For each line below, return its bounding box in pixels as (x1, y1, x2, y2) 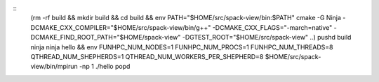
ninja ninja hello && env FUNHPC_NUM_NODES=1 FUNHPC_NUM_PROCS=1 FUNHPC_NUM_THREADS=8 (30, 42, 333, 51)
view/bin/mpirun (30, 63, 78, 71)
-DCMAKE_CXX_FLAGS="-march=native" (212, 23, 333, 31)
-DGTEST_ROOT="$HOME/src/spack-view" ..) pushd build (182, 33, 352, 42)
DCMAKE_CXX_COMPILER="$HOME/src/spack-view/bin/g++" (30, 23, 211, 31)
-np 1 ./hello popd (79, 63, 131, 71)
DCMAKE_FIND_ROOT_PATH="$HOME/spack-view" (30, 33, 181, 42)
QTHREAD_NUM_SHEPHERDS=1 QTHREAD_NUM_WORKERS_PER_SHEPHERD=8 (30, 52, 264, 60)
